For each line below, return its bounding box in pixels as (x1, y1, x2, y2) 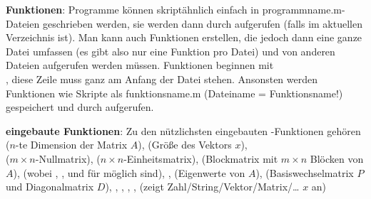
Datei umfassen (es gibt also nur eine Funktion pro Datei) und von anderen (6, 43, 335, 58)
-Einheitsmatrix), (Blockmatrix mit (123, 151, 278, 166)
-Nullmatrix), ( (35, 151, 101, 166)
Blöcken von (310, 151, 364, 166)
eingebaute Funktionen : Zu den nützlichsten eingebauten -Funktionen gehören (6, 123, 361, 138)
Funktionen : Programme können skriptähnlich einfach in (6, 2, 259, 16)
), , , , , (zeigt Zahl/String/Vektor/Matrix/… (105, 179, 300, 194)
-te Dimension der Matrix (15, 137, 128, 152)
